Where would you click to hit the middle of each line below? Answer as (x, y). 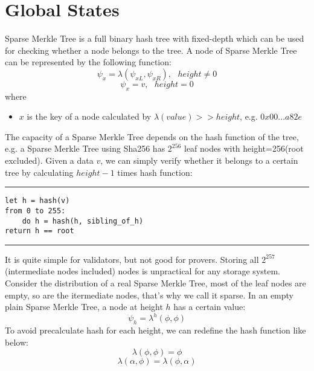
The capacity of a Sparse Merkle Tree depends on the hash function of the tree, (152, 136)
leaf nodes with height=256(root (244, 148)
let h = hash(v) (37, 201)
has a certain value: (210, 307)
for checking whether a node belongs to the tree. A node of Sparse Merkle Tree (151, 50)
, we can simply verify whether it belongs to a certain (199, 160)
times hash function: (155, 172)
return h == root (40, 231)
